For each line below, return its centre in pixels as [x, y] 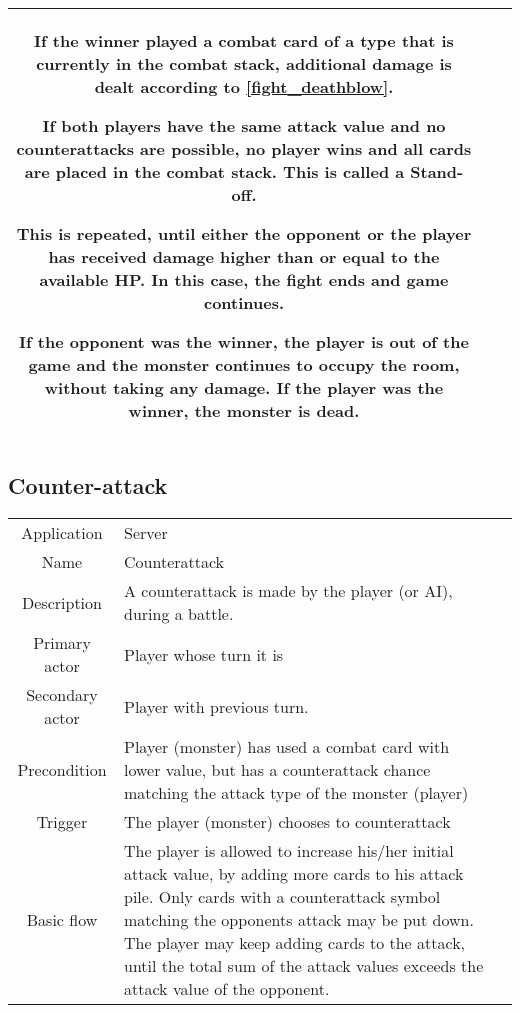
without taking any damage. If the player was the [244, 387]
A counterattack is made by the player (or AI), [288, 591]
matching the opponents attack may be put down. [299, 920]
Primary [62, 643]
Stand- [437, 171]
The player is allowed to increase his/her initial [289, 851]
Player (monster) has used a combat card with [287, 747]
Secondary [62, 695]
